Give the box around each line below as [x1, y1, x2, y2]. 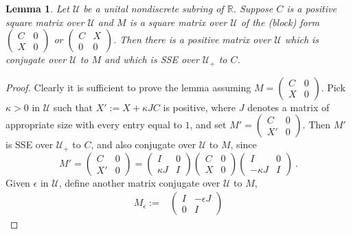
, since [230, 137, 257, 152]
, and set [190, 117, 227, 132]
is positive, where [163, 100, 236, 114]
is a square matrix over [129, 14, 227, 29]
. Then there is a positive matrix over [113, 32, 271, 47]
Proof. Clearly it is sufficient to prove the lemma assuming [5, 80, 251, 94]
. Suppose [233, 1, 273, 15]
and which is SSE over [104, 52, 199, 67]
